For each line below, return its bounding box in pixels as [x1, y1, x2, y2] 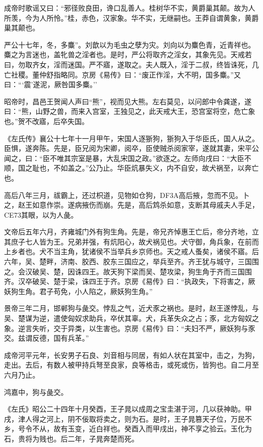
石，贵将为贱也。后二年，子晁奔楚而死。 [4, 433, 139, 443]
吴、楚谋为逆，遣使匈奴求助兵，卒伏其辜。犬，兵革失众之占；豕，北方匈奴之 [4, 313, 259, 323]
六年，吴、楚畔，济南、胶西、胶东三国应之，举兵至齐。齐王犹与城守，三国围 [4, 256, 259, 267]
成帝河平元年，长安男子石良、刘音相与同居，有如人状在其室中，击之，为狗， [4, 349, 259, 360]
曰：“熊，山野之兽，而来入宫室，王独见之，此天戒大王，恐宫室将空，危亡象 [4, 106, 255, 116]
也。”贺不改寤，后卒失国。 [4, 115, 89, 126]
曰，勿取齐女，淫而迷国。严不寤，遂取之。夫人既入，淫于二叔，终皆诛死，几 [4, 59, 259, 69]
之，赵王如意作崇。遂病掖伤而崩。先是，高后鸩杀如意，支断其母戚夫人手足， [4, 199, 259, 210]
